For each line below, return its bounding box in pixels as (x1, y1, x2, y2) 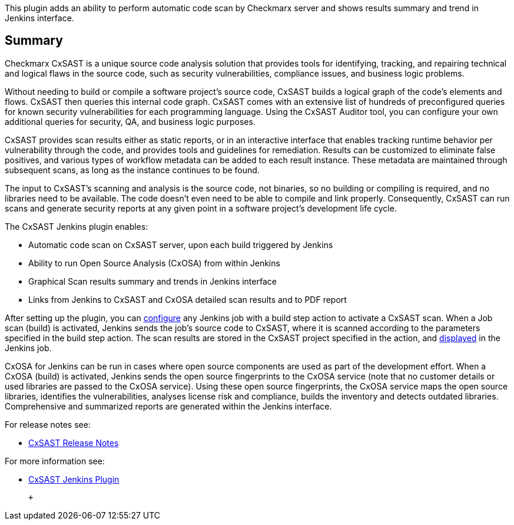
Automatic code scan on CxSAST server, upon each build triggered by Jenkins (28, 239, 333, 250)
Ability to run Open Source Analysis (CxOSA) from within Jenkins (28, 257, 280, 268)
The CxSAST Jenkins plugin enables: (5, 221, 148, 232)
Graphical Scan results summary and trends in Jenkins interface (28, 276, 277, 286)
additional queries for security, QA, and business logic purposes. (5, 116, 256, 127)
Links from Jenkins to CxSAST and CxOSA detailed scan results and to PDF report (28, 294, 347, 305)
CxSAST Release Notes (28, 437, 119, 448)
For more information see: (5, 455, 105, 466)
